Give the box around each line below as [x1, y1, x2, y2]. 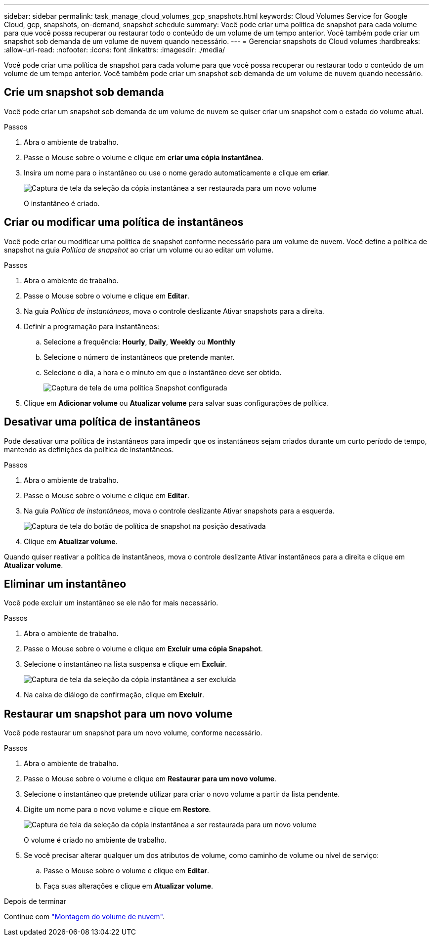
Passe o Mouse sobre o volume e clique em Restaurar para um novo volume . [24, 774, 277, 783]
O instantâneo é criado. [24, 199, 100, 208]
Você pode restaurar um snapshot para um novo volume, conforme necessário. [4, 728, 262, 737]
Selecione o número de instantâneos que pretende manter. [43, 352, 235, 361]
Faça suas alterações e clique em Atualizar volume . [43, 882, 214, 891]
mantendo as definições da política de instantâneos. [4, 445, 174, 454]
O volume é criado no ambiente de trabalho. [24, 836, 167, 845]
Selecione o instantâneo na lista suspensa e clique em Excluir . [24, 660, 227, 669]
